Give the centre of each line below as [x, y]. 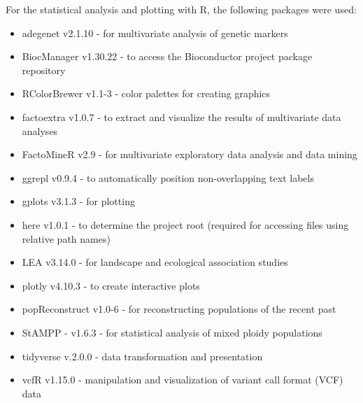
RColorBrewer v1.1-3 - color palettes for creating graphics [146, 93]
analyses [40, 130]
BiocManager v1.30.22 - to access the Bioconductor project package [167, 56]
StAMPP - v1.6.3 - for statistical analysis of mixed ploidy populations [172, 332]
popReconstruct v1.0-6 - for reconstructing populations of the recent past [179, 309]
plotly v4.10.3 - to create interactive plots [111, 285]
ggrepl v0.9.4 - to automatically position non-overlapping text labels [168, 177]
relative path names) [66, 238]
